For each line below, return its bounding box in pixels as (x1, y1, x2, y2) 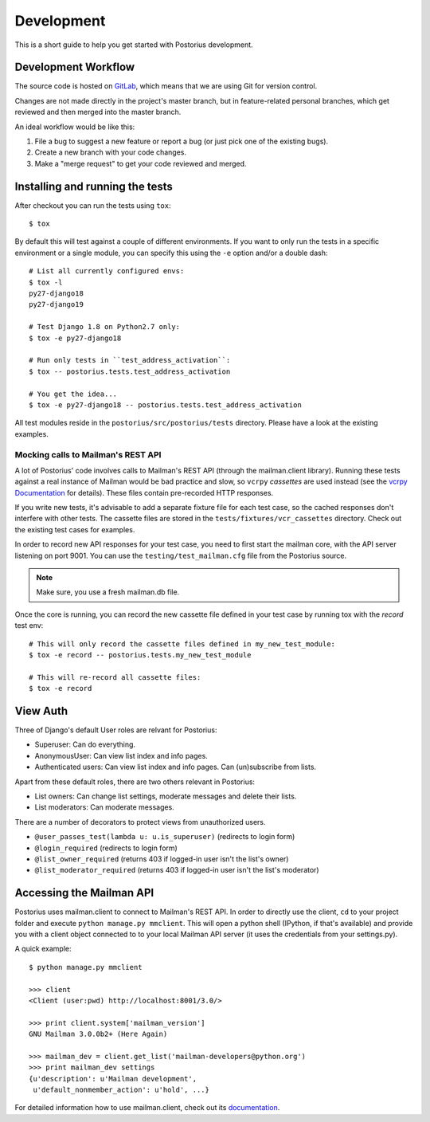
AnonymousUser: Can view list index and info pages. (34, 751, 209, 760)
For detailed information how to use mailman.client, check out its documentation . (14, 1103, 280, 1112)
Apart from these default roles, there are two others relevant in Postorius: (14, 777, 255, 787)
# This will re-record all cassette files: (29, 673, 201, 681)
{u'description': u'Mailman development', (29, 1074, 197, 1083)
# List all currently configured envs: (29, 267, 185, 276)
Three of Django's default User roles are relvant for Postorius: (14, 725, 217, 735)
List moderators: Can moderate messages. (34, 802, 174, 812)
